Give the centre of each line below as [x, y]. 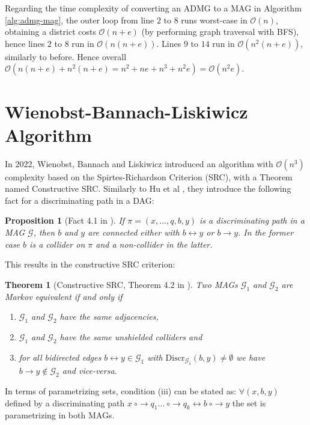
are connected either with [134, 232]
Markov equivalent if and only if [64, 296]
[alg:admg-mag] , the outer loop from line [80, 20]
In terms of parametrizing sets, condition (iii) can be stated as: [121, 391]
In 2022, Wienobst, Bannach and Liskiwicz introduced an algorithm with [139, 163]
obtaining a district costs [50, 32]
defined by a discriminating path [65, 402]
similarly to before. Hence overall [66, 56]
